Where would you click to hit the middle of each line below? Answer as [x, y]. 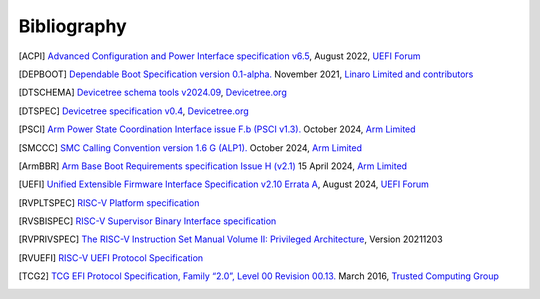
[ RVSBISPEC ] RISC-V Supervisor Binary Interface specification [147, 221]
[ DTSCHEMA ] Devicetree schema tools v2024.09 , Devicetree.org [152, 92]
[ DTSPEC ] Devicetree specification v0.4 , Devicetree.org [133, 111]
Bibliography [72, 26]
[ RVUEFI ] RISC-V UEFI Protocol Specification [111, 257]
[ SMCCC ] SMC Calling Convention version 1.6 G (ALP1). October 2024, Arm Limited [190, 147]
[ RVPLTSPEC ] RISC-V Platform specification [109, 202]
